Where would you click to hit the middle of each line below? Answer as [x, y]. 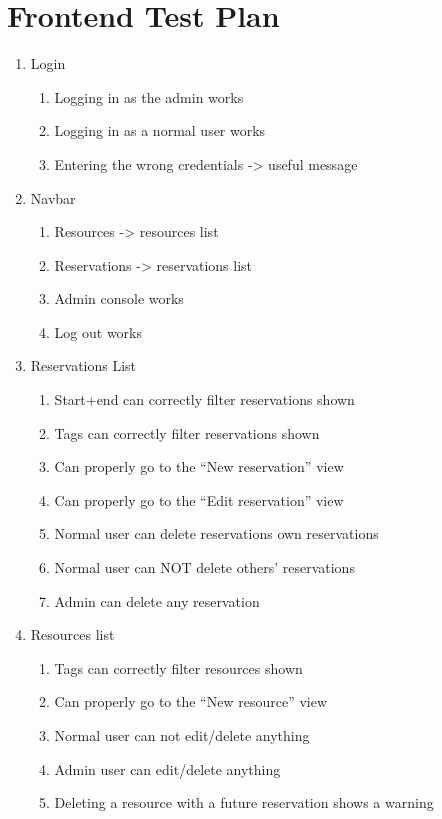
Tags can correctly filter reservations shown [187, 432]
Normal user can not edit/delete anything [182, 735]
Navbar [53, 197]
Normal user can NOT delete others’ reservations [204, 567]
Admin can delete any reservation [157, 600]
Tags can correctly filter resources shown [178, 667]
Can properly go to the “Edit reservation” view [199, 499]
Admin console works [119, 298]
